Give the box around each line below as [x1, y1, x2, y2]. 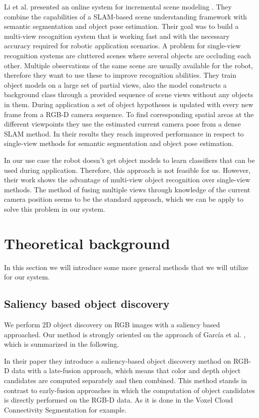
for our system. [4, 272, 50, 282]
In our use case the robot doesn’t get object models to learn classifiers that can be [4, 154, 255, 165]
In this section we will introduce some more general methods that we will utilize [4, 262, 249, 272]
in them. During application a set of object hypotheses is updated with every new [4, 99, 254, 109]
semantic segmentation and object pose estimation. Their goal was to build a [4, 21, 239, 31]
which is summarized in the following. [4, 339, 119, 349]
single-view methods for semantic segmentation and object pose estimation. [4, 138, 234, 148]
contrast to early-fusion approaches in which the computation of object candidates [4, 385, 255, 395]
